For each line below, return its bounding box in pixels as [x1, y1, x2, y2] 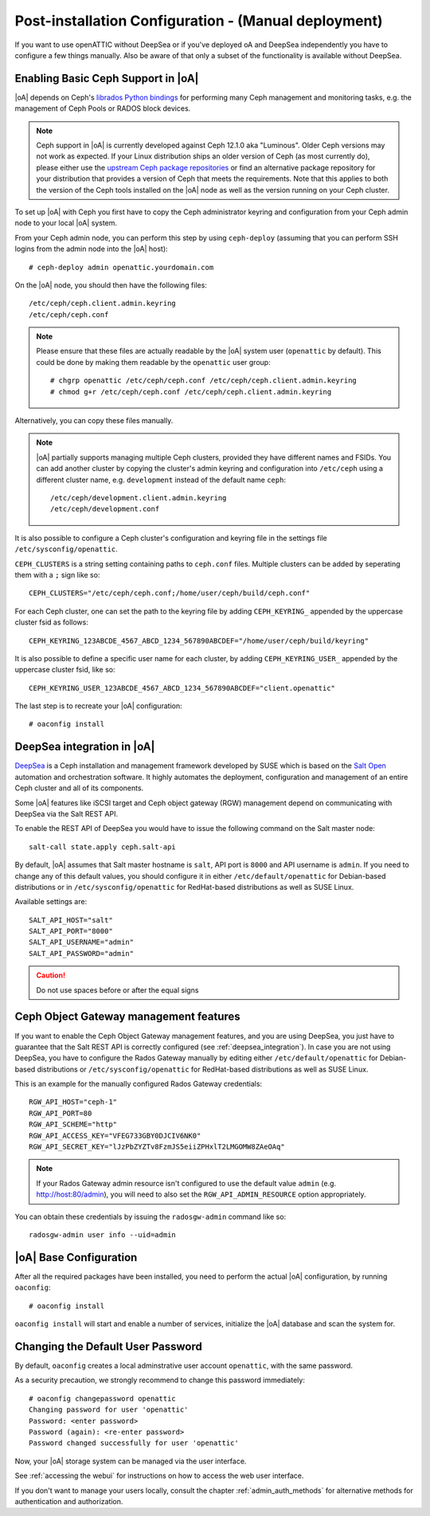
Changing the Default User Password [14, 1339, 202, 1353]
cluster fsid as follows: [14, 617, 89, 627]
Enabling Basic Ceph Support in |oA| [14, 72, 199, 85]
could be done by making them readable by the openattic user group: [36, 357, 271, 366]
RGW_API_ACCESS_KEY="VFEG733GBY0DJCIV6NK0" [29, 1131, 201, 1140]
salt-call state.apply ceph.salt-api [29, 842, 177, 852]
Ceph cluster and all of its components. [14, 783, 144, 793]
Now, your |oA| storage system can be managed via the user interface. [14, 1456, 247, 1466]
